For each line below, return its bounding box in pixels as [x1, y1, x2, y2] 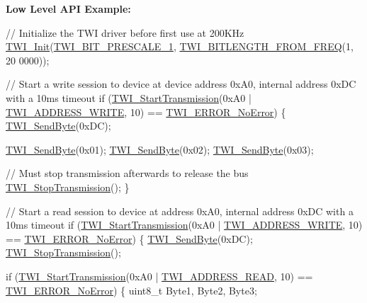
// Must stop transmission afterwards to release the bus [6, 166, 249, 181]
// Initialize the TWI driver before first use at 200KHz [6, 25, 244, 40]
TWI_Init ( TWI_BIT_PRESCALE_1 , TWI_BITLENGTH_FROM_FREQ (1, [6, 39, 354, 54]
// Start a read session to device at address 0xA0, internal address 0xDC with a [6, 203, 354, 218]
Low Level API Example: [6, 1, 131, 16]
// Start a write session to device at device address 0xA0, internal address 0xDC [6, 76, 356, 91]
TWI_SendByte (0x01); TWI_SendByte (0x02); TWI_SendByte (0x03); [6, 142, 314, 156]
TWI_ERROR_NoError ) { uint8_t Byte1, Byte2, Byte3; [6, 282, 257, 297]
